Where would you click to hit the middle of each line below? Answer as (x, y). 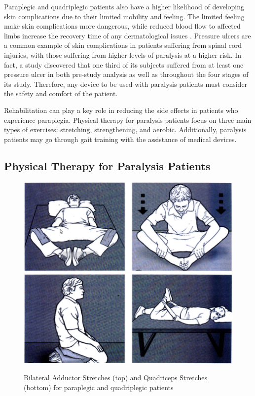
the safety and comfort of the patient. (61, 93)
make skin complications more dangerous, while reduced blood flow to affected (122, 26)
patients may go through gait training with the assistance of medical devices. (120, 139)
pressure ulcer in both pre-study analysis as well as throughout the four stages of (126, 74)
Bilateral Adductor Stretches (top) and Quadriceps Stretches (116, 378)
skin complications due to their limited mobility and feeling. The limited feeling (124, 16)
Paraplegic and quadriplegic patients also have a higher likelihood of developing (124, 6)
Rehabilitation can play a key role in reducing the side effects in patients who (121, 110)
